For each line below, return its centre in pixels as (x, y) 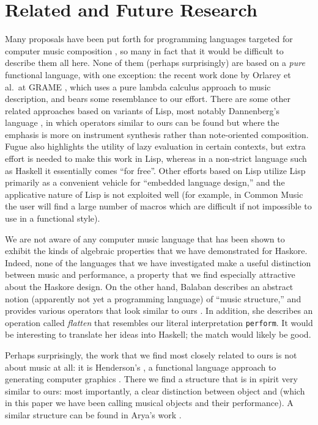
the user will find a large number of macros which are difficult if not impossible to (158, 206)
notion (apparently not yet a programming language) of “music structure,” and (153, 298)
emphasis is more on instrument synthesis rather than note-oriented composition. (157, 134)
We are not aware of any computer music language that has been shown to (145, 238)
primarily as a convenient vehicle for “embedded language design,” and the (145, 182)
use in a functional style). (53, 218)
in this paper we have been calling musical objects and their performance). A (149, 403)
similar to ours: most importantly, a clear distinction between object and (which (155, 390)
